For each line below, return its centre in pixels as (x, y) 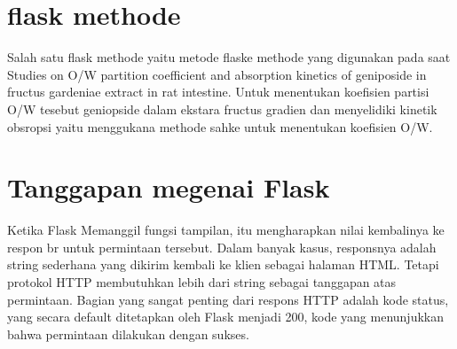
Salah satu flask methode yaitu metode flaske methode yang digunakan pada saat (229, 57)
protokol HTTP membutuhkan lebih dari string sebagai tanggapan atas (202, 282)
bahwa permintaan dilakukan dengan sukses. (128, 333)
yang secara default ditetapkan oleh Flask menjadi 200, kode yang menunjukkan (225, 317)
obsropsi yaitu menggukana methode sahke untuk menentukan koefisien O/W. (220, 126)
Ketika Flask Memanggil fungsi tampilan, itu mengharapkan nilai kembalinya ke (226, 230)
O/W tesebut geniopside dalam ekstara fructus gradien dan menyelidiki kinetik (222, 109)
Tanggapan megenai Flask (169, 187)
